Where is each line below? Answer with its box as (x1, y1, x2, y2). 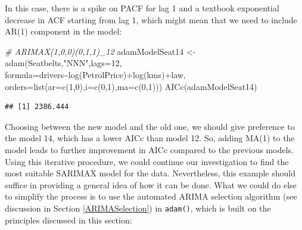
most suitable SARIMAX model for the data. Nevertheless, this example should (5, 167, 295, 179)
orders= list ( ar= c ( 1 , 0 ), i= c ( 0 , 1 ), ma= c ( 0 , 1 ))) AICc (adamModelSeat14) (5, 80, 257, 92)
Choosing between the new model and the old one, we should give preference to (5, 120, 295, 132)
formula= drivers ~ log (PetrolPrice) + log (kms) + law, (5, 68, 186, 80)
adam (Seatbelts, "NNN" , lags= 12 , (5, 57, 122, 69)
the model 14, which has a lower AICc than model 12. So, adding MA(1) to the (5, 132, 295, 144)
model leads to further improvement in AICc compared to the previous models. (5, 143, 294, 156)
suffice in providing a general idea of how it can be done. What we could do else (5, 178, 297, 191)
